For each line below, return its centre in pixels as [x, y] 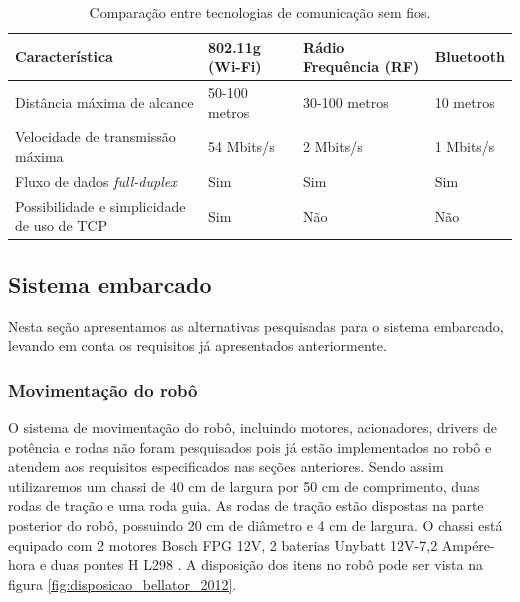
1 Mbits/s [464, 146]
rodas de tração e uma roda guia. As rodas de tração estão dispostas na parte [246, 505]
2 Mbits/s [333, 146]
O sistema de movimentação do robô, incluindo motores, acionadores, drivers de [253, 427]
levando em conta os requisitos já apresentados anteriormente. [197, 345]
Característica [64, 56]
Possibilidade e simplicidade [100, 205]
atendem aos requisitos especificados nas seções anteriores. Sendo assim [226, 466]
